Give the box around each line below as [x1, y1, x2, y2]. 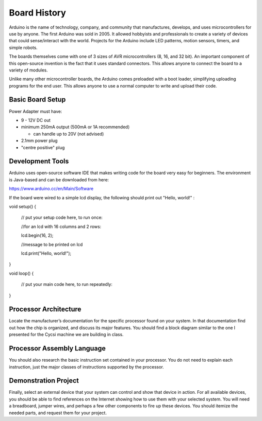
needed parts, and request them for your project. [9, 410, 107, 416]
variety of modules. [9, 67, 48, 73]
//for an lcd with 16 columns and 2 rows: [21, 224, 101, 229]
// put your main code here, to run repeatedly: [21, 281, 113, 287]
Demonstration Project [9, 377, 79, 385]
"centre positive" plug [21, 144, 65, 150]
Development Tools [9, 157, 69, 165]
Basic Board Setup [9, 95, 66, 104]
